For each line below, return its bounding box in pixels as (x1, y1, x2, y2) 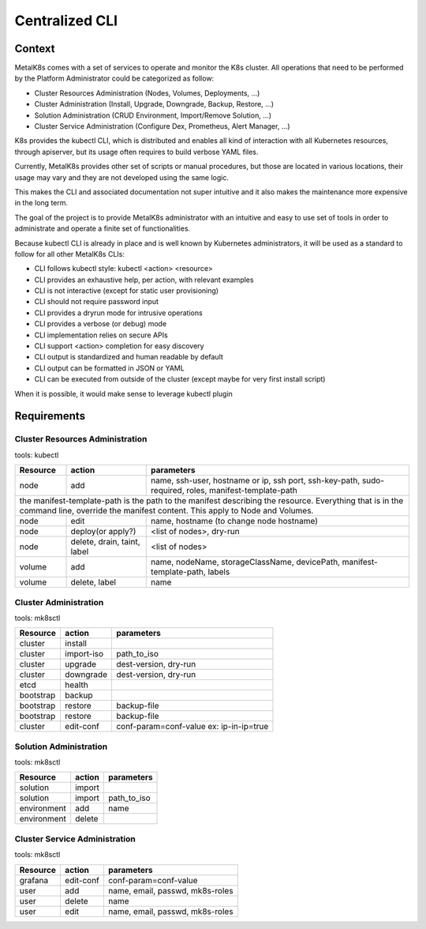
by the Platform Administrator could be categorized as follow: (14, 73, 215, 83)
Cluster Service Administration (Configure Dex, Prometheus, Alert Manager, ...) (34, 122, 291, 131)
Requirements (14, 409, 86, 423)
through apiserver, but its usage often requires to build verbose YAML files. (14, 147, 259, 156)
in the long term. (14, 198, 69, 208)
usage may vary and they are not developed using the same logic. (14, 172, 229, 182)
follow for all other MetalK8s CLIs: (14, 249, 125, 258)
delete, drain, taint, (70, 536, 141, 547)
